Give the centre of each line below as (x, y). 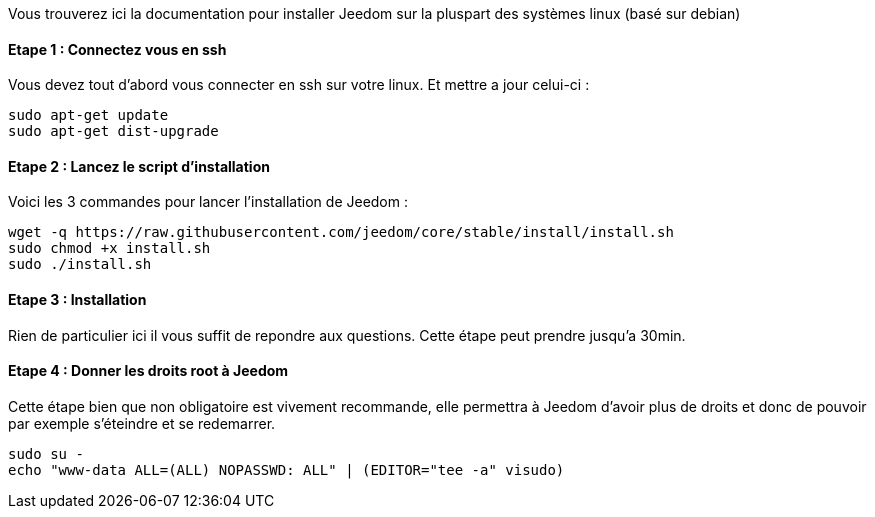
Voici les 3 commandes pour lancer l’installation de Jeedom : (208, 202)
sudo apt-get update (88, 115)
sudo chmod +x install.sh (109, 248)
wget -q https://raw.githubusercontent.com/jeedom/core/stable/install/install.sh (341, 232)
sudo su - (46, 453)
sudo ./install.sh (80, 264)
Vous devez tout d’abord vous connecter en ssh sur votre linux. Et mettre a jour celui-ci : (299, 85)
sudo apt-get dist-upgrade (113, 131)
